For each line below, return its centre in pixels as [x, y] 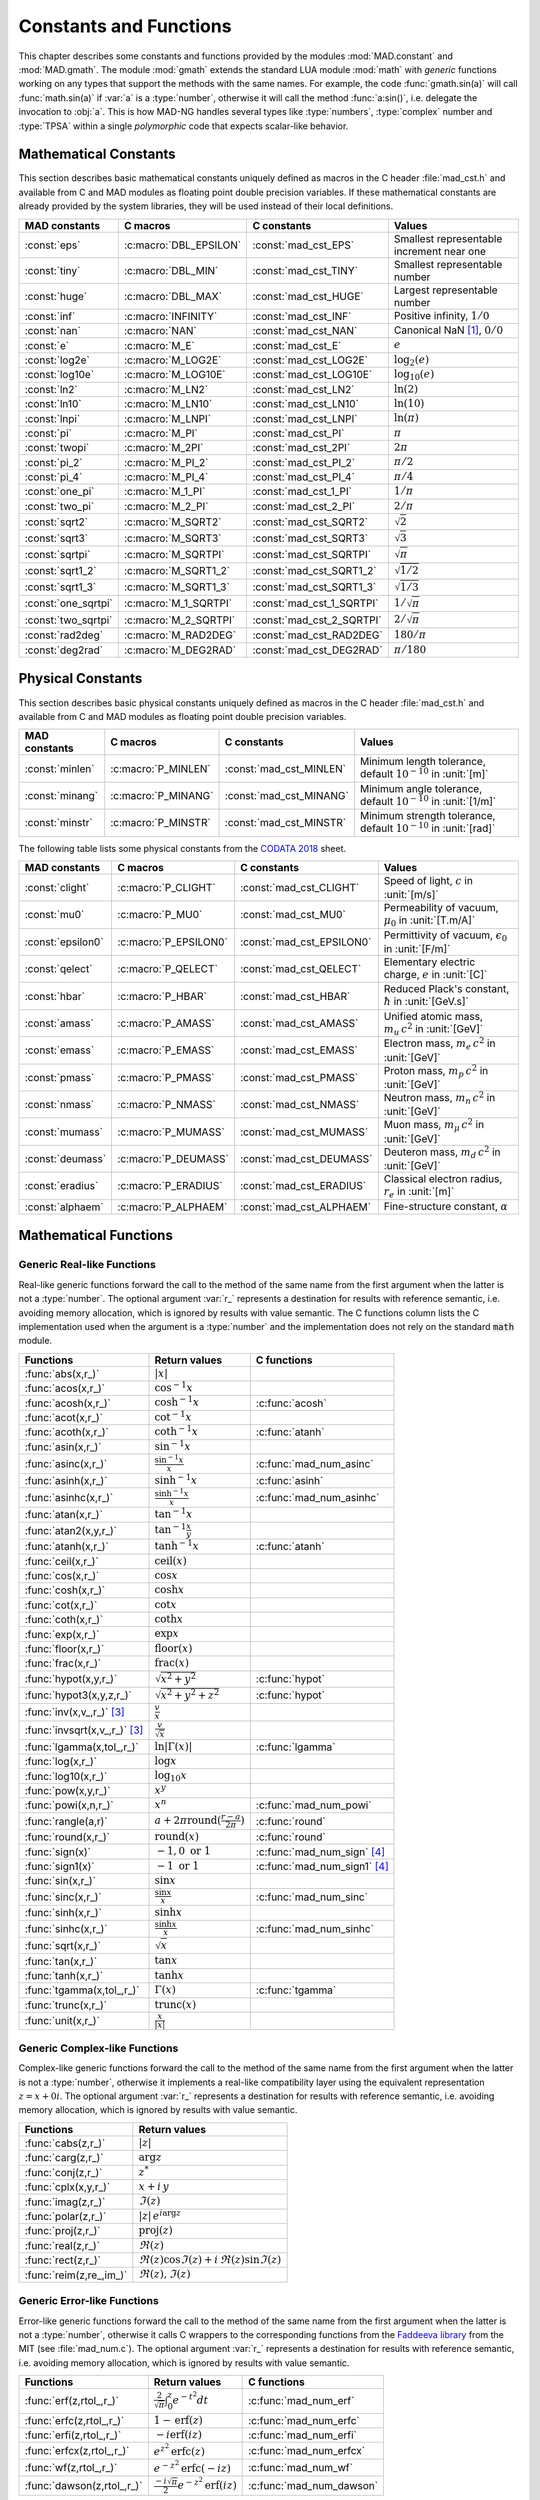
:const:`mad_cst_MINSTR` [285, 823]
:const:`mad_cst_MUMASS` [304, 1132]
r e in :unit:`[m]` [419, 1192]
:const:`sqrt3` [56, 538]
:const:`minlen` [59, 768]
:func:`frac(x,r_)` [63, 1663]
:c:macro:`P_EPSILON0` [173, 942]
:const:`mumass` [64, 1132]
